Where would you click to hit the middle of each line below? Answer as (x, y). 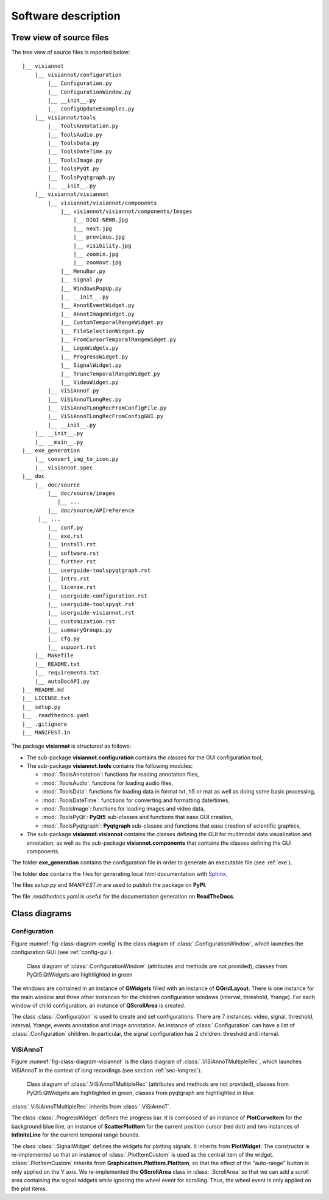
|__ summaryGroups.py (80, 630)
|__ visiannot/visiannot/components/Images (126, 211)
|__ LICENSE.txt (46, 698)
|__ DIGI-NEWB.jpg (101, 220)
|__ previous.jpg (99, 237)
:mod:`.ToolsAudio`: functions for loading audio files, (108, 783)
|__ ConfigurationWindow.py (90, 92)
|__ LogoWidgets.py (90, 348)
